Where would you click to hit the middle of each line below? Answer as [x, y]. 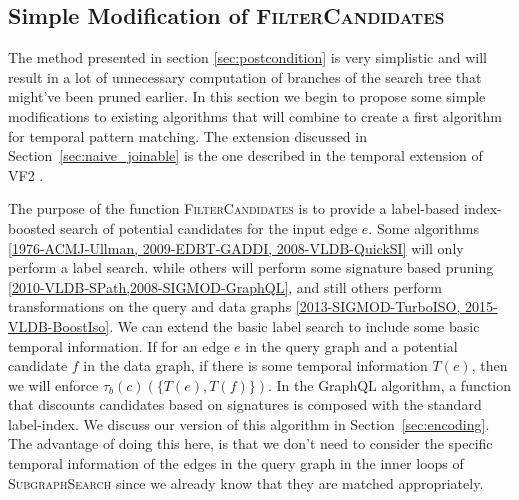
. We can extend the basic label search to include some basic [294, 325]
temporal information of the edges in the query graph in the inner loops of [236, 463]
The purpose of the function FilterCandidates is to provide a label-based [234, 208]
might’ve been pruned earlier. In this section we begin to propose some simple [247, 96]
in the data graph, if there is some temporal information [255, 365]
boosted [32, 227]
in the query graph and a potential [351, 345]
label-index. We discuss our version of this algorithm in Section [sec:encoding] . [249, 423]
